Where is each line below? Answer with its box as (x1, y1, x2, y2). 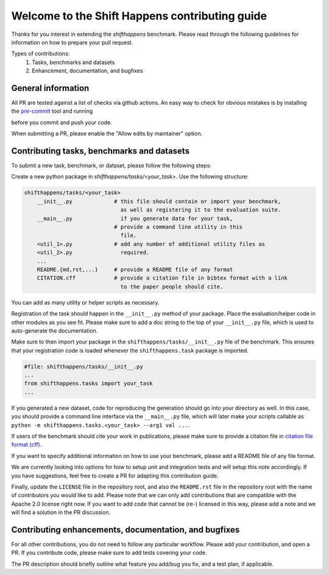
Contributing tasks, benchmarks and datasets (11, 146, 190, 156)
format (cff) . (11, 441, 42, 448)
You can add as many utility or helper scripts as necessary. (11, 298, 160, 306)
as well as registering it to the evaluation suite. (120, 206, 281, 213)
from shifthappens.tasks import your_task (24, 380, 153, 387)
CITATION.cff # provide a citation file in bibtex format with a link (37, 275, 288, 281)
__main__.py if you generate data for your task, (37, 215, 233, 222)
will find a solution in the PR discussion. (11, 509, 111, 516)
